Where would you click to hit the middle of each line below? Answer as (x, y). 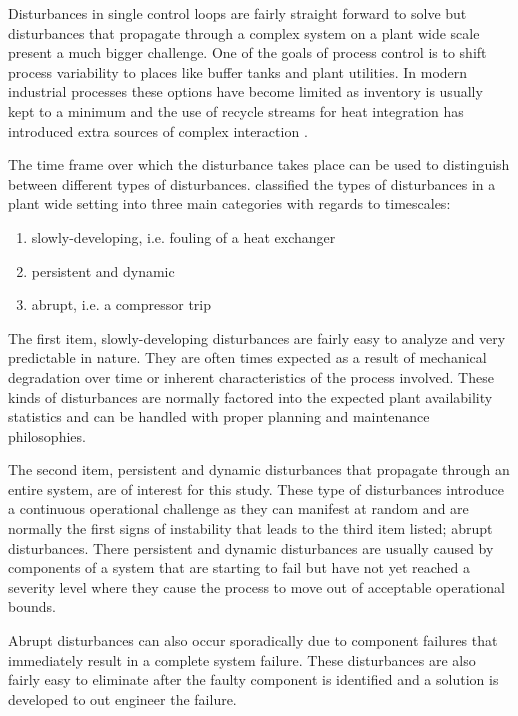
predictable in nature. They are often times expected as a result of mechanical (247, 357)
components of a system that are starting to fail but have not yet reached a (239, 567)
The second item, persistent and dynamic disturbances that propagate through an (259, 469)
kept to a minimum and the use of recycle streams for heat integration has (236, 110)
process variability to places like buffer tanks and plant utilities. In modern (238, 71)
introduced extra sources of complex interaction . (158, 130)
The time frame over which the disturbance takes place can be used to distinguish (259, 164)
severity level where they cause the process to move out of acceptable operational (256, 586)
